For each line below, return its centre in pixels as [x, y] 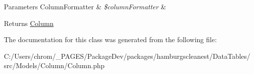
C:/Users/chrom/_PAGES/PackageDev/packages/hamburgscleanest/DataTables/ [127, 56]
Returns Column [29, 23]
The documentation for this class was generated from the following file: [110, 39]
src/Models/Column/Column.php [54, 65]
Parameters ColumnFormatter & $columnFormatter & [85, 6]
